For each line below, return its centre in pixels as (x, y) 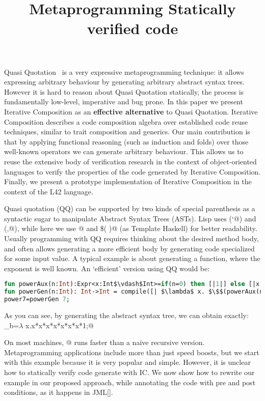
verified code (132, 28)
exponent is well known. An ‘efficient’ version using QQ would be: (107, 268)
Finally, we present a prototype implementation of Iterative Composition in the (128, 181)
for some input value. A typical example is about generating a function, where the (132, 258)
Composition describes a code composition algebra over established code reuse (126, 121)
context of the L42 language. (49, 191)
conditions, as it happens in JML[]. (59, 392)
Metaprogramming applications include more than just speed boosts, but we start (132, 352)
